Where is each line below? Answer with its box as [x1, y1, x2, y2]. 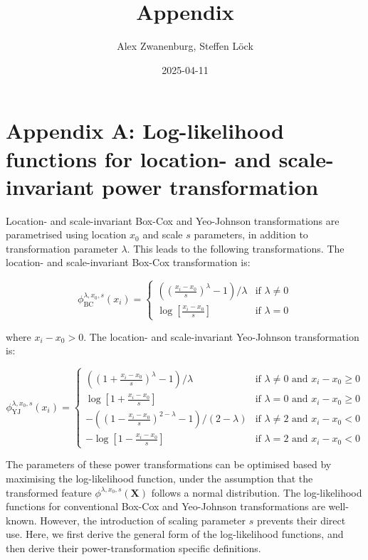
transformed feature [6, 485, 92, 500]
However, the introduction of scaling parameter [40, 512, 246, 527]
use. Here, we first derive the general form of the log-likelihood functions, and [6, 527, 344, 541]
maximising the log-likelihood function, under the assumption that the [6, 470, 313, 485]
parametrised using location [6, 227, 127, 242]
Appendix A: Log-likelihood [6, 116, 284, 145]
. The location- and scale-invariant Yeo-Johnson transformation [83, 329, 359, 344]
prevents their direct [256, 512, 346, 527]
